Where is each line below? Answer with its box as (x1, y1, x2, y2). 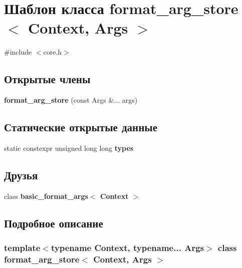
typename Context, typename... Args (51, 241, 204, 253)
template (4, 241, 41, 253)
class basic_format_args (4, 190, 88, 201)
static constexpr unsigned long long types (4, 142, 134, 153)
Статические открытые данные (4, 119, 157, 135)
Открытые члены (4, 71, 91, 87)
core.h (43, 47, 62, 57)
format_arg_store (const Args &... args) (4, 95, 138, 105)
